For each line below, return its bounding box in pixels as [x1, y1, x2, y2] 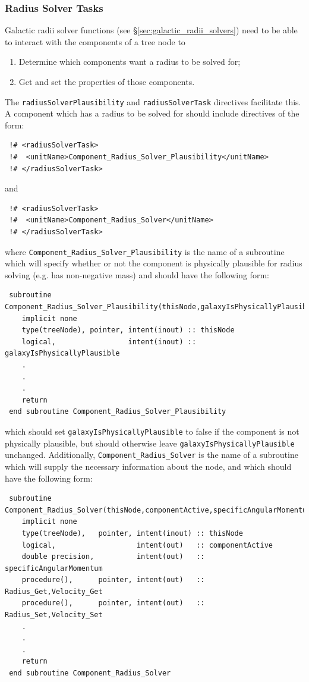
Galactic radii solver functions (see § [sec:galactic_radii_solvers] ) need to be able [5, 24, 298, 36]
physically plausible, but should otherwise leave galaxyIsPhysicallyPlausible [5, 436, 295, 449]
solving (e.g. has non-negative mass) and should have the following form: [5, 268, 269, 281]
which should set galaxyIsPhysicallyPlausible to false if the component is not [5, 425, 299, 437]
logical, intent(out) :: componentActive [21, 540, 273, 549]
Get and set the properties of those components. [18, 76, 195, 87]
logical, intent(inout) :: [21, 337, 197, 346]
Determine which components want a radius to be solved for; [18, 55, 241, 68]
